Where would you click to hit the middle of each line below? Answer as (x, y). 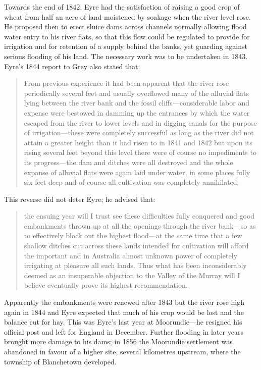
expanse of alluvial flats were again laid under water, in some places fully (137, 172)
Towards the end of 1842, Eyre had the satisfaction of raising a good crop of (122, 7)
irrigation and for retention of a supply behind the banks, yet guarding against (126, 46)
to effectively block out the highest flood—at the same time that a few (133, 235)
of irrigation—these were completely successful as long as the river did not (139, 133)
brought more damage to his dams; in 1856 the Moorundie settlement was (118, 341)
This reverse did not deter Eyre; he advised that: (80, 199)
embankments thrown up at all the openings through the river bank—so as (140, 225)
